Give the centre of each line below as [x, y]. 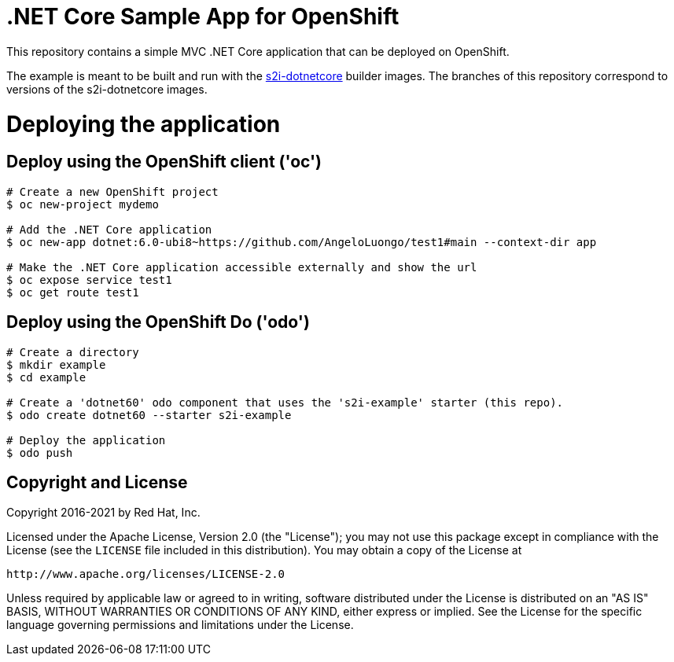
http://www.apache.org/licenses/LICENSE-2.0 [146, 574]
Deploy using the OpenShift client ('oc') [164, 162]
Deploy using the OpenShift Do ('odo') [158, 322]
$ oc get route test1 [73, 292]
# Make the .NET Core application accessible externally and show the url [242, 267]
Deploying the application [144, 124]
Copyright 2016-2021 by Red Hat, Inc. [103, 513]
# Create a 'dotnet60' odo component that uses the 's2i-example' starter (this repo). [285, 402]
